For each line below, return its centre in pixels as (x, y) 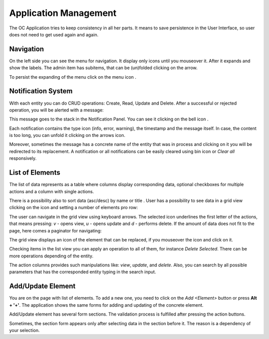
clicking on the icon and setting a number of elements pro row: (73, 208)
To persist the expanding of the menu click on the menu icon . (73, 77)
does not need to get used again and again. (54, 34)
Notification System (41, 91)
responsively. (23, 158)
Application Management (63, 13)
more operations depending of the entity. (51, 256)
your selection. (24, 330)
